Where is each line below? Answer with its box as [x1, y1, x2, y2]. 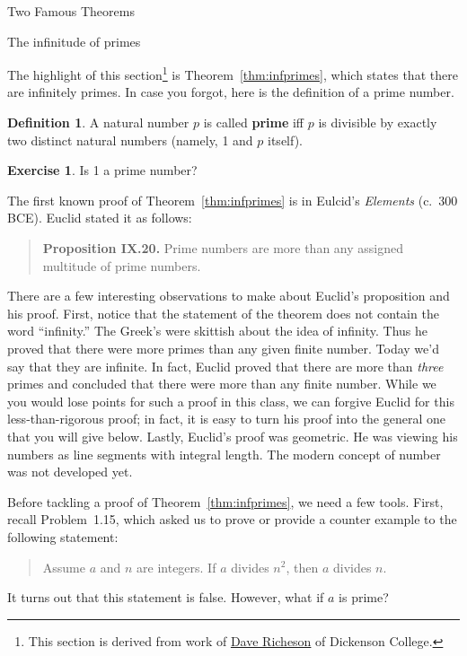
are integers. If [137, 557, 216, 576]
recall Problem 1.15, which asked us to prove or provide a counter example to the [7, 510, 457, 529]
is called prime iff [203, 113, 304, 132]
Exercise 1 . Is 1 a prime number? [7, 161, 198, 179]
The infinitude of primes [7, 31, 141, 50]
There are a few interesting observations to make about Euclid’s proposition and [7, 286, 450, 305]
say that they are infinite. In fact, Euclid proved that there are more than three [7, 356, 444, 375]
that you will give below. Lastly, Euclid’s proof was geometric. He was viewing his [7, 426, 458, 445]
